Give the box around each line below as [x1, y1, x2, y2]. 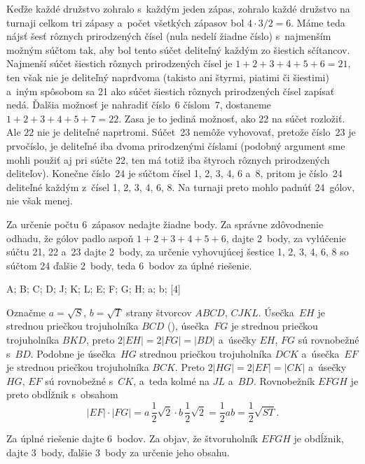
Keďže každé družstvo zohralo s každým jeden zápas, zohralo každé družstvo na [6, 1, 350, 15]
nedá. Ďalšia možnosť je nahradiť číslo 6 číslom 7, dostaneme [6, 97, 271, 112]
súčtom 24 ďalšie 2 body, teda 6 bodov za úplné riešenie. [6, 258, 252, 272]
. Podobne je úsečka [30, 346, 116, 360]
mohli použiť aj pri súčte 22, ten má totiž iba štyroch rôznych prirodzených [6, 152, 330, 167]
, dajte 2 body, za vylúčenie [226, 230, 346, 245]
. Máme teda [291, 15, 345, 29]
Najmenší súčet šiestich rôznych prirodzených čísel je [6, 56, 233, 71]
